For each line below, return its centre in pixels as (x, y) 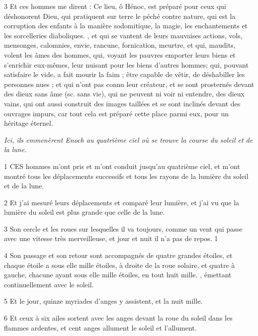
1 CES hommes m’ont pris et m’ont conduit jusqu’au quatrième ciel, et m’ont (122, 166)
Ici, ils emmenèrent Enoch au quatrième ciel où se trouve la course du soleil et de (129, 139)
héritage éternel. (29, 123)
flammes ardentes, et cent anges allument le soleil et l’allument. (100, 327)
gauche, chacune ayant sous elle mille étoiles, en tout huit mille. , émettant (118, 275)
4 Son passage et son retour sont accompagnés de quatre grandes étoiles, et (118, 255)
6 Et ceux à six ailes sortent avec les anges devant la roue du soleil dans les (118, 318)
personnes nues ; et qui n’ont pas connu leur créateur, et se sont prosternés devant (129, 84)
